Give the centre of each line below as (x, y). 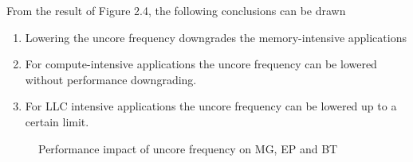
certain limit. (57, 121)
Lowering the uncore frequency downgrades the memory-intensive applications (216, 37)
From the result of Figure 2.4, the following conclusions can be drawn (176, 10)
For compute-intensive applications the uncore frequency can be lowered (201, 64)
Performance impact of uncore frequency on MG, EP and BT (188, 148)
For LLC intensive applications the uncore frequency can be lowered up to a (211, 106)
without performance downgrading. (111, 79)
